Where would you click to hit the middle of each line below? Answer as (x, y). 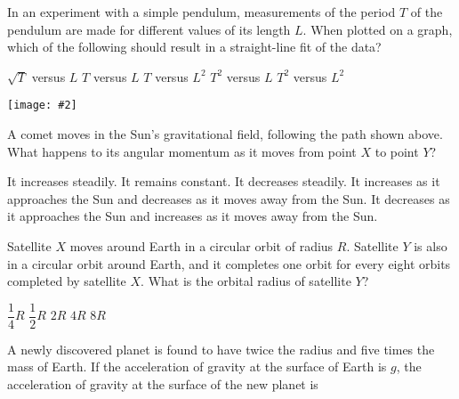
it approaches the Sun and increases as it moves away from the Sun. (193, 216)
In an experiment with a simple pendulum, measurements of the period (201, 12)
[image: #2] (42, 106)
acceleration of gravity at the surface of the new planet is (163, 384)
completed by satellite (67, 281)
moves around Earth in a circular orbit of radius (201, 246)
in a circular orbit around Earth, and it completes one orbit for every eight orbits (229, 263)
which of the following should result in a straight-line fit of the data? (194, 47)
